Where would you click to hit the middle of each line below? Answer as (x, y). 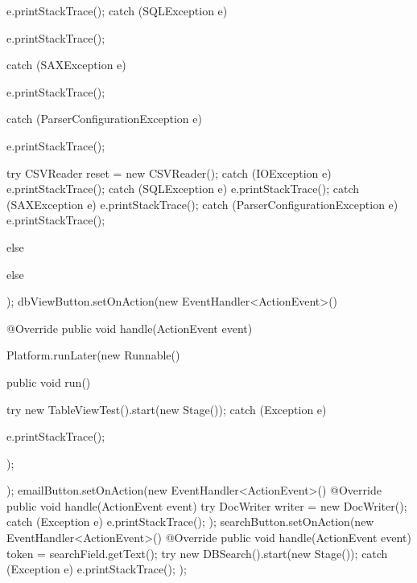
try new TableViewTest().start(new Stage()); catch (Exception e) (167, 409)
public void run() (49, 382)
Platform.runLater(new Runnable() (93, 355)
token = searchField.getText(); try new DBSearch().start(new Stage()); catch (197, 553)
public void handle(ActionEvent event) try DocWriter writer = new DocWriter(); (207, 505)
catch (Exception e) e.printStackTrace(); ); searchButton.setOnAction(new (190, 521)
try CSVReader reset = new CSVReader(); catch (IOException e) (169, 172)
